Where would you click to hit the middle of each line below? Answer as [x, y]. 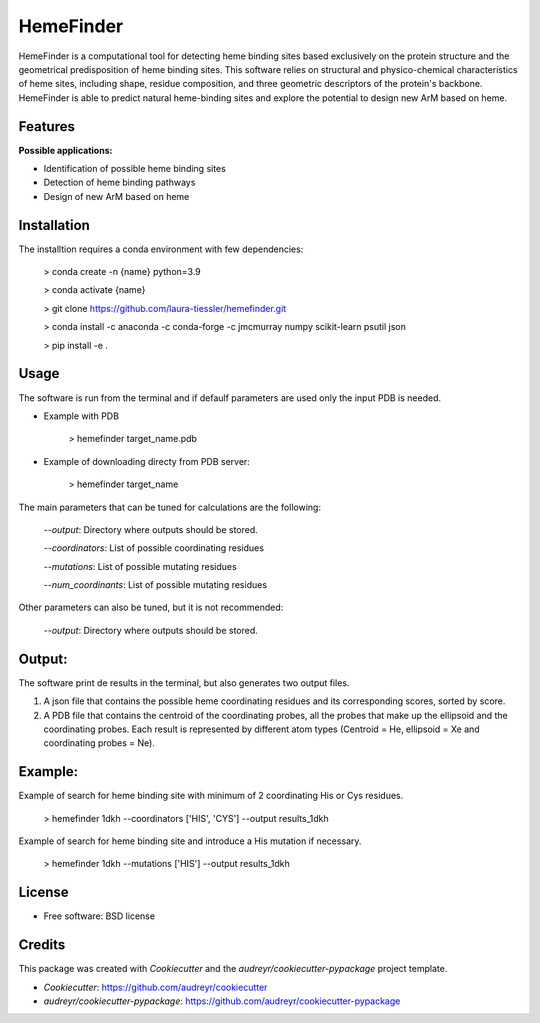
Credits [42, 945]
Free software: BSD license [99, 916]
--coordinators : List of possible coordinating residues [154, 548]
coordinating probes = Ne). [99, 743]
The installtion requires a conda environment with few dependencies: [161, 249]
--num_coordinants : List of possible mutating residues [155, 585]
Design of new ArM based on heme [116, 196]
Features [46, 126]
